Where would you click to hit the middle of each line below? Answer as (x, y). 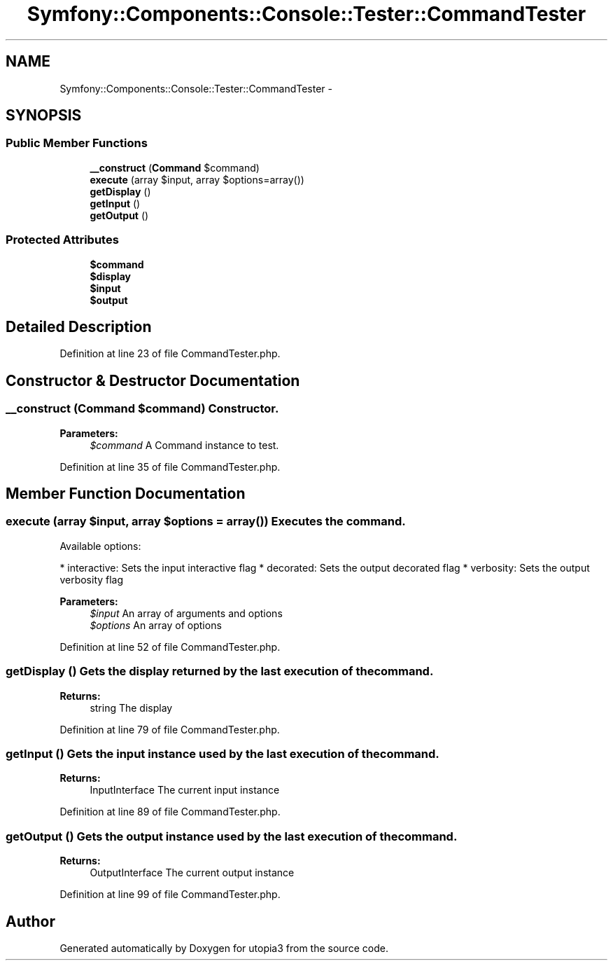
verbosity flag (92, 579)
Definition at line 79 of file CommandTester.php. (170, 729)
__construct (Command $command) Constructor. (142, 409)
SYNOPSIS (44, 116)
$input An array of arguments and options (186, 613)
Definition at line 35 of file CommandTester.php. (170, 467)
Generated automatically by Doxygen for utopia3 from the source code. (224, 948)
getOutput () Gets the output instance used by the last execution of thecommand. (232, 836)
